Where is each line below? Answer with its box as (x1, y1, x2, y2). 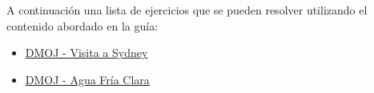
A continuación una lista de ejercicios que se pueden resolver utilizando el (6, 2, 368, 18)
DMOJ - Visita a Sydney (25, 44, 148, 61)
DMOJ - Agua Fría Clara (25, 71, 150, 87)
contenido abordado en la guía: (6, 17, 159, 34)
